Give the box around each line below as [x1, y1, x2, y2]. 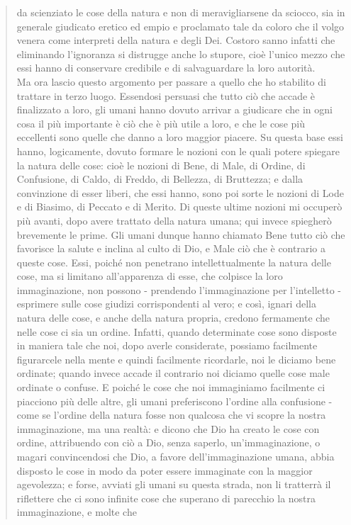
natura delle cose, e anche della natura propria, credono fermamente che [16, 310, 330, 325]
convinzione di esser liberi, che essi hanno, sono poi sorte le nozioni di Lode [16, 185, 344, 200]
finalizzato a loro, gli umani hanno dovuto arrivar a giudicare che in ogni [16, 102, 333, 117]
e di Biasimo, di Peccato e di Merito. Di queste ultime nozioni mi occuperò [16, 199, 342, 214]
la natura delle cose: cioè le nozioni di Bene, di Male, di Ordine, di [16, 157, 306, 172]
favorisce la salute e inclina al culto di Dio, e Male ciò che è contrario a [16, 241, 325, 256]
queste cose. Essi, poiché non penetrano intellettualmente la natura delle [16, 254, 331, 269]
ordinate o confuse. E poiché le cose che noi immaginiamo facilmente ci [16, 380, 325, 395]
